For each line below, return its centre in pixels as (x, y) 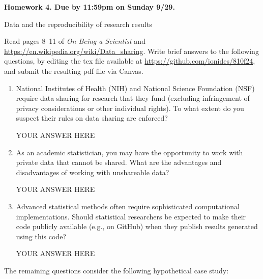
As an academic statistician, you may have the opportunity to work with (129, 152)
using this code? (41, 236)
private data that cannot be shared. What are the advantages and (119, 162)
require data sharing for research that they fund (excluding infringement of (133, 98)
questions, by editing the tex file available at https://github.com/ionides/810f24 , (130, 61)
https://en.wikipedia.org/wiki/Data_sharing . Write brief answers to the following (131, 51)
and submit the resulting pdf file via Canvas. (74, 71)
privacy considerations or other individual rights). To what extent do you (130, 108)
